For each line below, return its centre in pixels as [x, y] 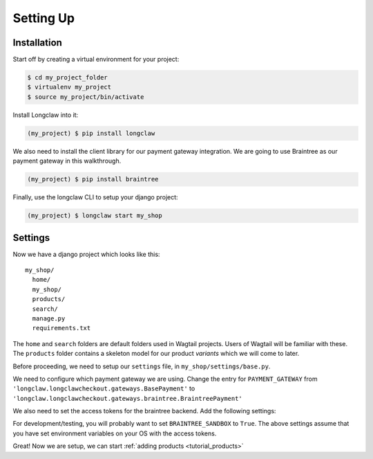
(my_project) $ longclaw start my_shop [95, 216]
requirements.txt [61, 328]
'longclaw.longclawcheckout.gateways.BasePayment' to [104, 388]
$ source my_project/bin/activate [86, 97]
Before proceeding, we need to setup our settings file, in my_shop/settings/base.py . [142, 366]
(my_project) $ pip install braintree [93, 179]
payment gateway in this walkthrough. [67, 161]
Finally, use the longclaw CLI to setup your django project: [96, 197]
